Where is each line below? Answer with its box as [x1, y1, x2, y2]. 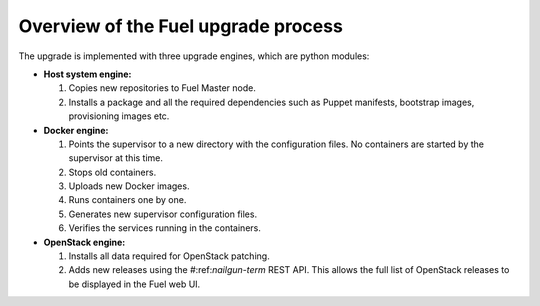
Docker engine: [43, 124, 109, 136]
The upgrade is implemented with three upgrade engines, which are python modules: [18, 50, 370, 62]
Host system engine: [43, 68, 132, 80]
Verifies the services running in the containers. [68, 222, 262, 234]
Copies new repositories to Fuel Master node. [68, 82, 257, 94]
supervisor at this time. [68, 152, 164, 164]
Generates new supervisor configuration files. [68, 208, 258, 220]
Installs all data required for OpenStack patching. [68, 250, 270, 262]
